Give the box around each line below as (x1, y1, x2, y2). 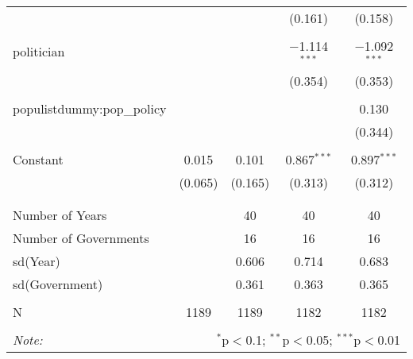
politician (13, 42, 65, 61)
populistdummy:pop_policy (13, 98, 167, 118)
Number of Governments (13, 228, 149, 247)
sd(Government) (13, 274, 103, 293)
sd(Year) (13, 251, 60, 270)
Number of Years (13, 205, 107, 224)
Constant (13, 149, 64, 168)
